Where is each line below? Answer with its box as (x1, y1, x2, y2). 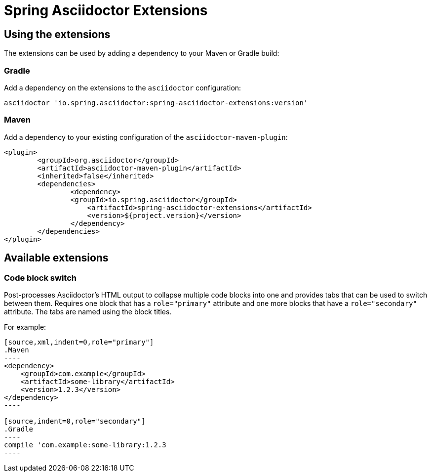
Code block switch (4, 272, 77, 283)
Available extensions (4, 252, 109, 264)
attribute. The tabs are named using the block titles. (4, 307, 172, 316)
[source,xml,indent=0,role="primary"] (4, 338, 154, 346)
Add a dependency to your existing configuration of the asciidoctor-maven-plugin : (4, 132, 288, 141)
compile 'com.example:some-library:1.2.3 (4, 440, 166, 449)
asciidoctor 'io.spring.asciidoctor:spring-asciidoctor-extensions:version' (4, 98, 308, 107)
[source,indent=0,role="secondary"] (4, 417, 146, 425)
